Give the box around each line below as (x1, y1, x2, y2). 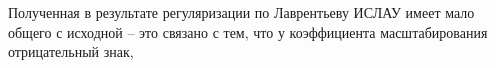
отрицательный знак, (8, 41, 134, 62)
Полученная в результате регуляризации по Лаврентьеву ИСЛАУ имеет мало (8, 2, 475, 22)
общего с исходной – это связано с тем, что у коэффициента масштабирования (8, 21, 488, 42)
